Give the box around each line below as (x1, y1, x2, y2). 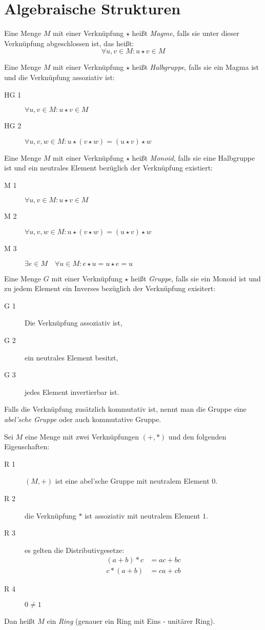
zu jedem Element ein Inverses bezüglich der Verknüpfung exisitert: (4, 283, 216, 294)
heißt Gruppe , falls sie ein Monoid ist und (130, 273, 261, 283)
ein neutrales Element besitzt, (25, 352, 118, 362)
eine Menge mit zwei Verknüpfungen (25, 431, 139, 442)
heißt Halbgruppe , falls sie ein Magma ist (132, 62, 259, 72)
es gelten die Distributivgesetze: (25, 544, 125, 555)
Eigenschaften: (4, 441, 50, 452)
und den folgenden (168, 431, 227, 442)
